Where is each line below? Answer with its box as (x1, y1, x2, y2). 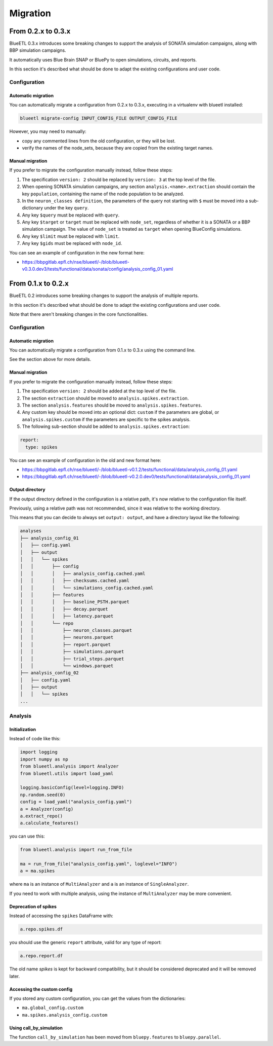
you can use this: (9, 833, 45, 839)
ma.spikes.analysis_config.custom (22, 1012, 108, 1018)
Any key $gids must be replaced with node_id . (22, 240, 122, 246)
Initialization (9, 727, 36, 732)
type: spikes (25, 444, 58, 450)
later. (9, 973, 20, 979)
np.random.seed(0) (20, 791, 66, 798)
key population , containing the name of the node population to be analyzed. (22, 191, 185, 197)
